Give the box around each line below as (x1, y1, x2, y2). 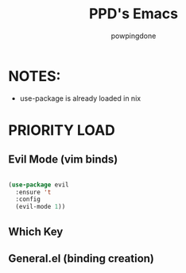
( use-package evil (8, 180, 69, 189)
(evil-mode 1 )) (15, 203, 66, 211)
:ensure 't (15, 188, 52, 196)
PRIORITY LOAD (8, 121, 115, 139)
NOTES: (8, 67, 61, 85)
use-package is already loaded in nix (19, 93, 141, 103)
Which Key (8, 225, 64, 238)
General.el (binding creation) (8, 252, 155, 265)
